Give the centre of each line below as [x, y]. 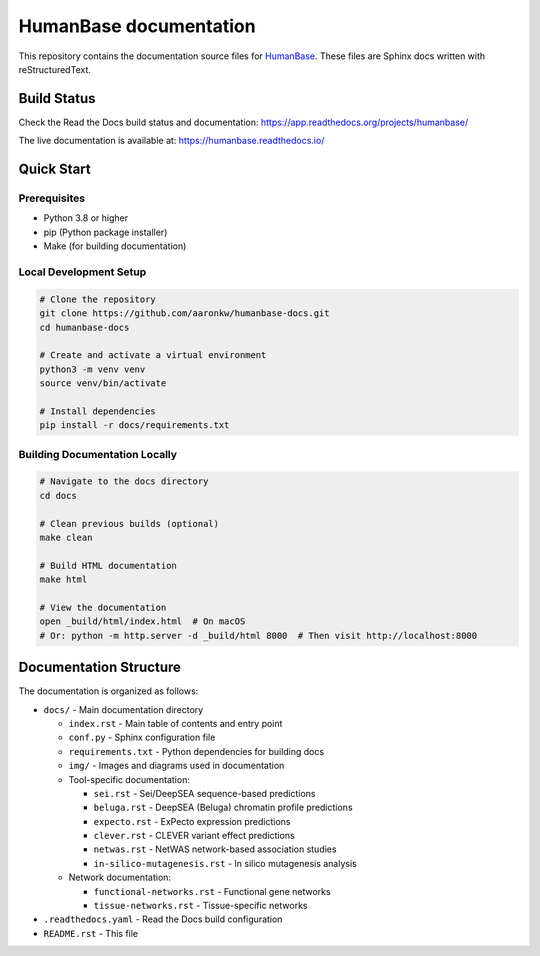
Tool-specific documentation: [129, 779]
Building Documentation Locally [98, 454]
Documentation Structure [100, 667]
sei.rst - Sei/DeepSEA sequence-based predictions [204, 793]
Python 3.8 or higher [86, 218]
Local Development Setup [82, 272]
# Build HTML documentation [108, 565]
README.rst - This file [91, 933]
